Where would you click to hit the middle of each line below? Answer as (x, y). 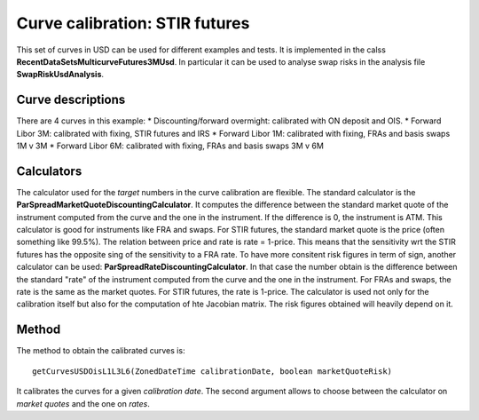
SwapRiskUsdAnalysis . (60, 75)
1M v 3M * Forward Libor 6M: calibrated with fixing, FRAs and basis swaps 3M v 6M (170, 146)
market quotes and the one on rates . (83, 403)
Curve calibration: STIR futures (133, 23)
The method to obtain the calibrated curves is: (101, 351)
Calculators (49, 171)
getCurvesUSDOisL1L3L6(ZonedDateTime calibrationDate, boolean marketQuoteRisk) (212, 371)
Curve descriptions (71, 100)
